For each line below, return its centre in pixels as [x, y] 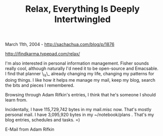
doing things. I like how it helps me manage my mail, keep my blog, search [80, 80]
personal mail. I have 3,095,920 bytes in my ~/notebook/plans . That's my [80, 114]
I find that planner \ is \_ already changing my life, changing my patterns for [80, 74]
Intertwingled [82, 19]
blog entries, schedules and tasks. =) [42, 120]
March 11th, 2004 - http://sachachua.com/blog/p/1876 [60, 45]
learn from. [16, 100]
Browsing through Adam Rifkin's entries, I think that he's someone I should [81, 94]
